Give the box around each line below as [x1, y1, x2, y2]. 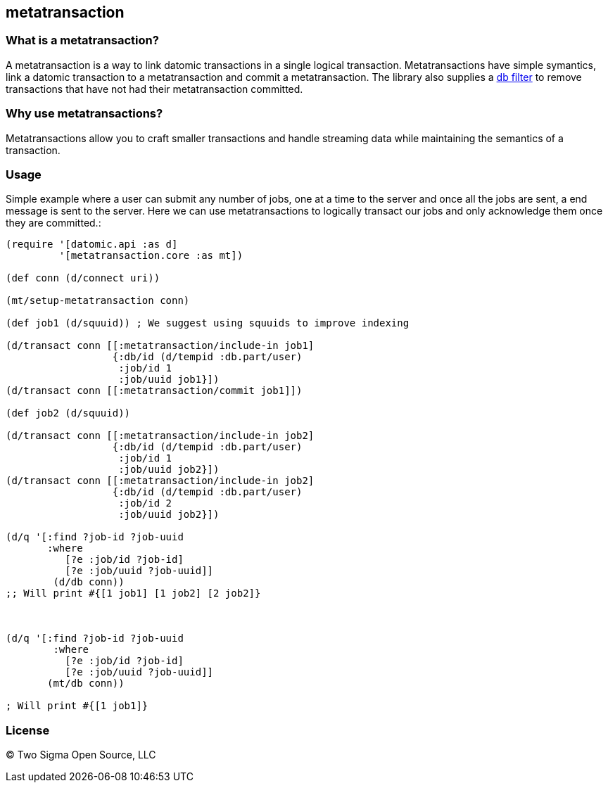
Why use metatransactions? [6, 106, 163, 121]
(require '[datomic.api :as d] [6, 239, 178, 250]
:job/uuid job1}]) [118, 374, 220, 386]
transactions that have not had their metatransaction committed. [6, 82, 303, 95]
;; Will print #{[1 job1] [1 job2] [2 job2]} [6, 587, 261, 599]
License [6, 723, 50, 737]
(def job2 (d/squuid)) [6, 407, 131, 419]
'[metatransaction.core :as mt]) [58, 250, 243, 262]
